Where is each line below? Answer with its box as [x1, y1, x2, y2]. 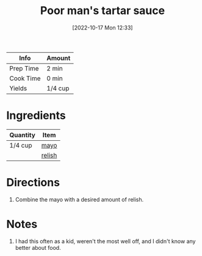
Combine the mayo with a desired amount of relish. [15, 195, 144, 203]
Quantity [9, 130, 35, 139]
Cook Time [9, 74, 41, 83]
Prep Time [9, 64, 39, 72]
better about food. [15, 244, 61, 251]
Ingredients [6, 108, 66, 122]
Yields [9, 84, 27, 92]
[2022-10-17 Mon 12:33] [72, 24, 133, 31]
